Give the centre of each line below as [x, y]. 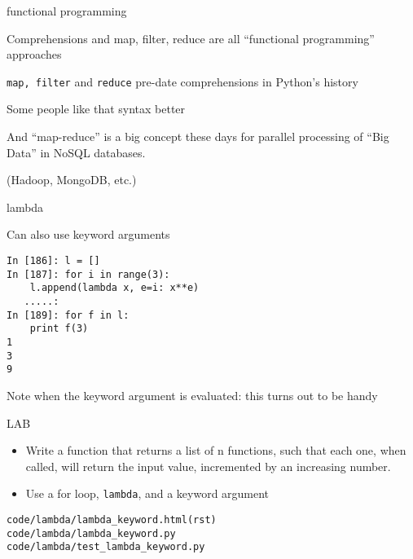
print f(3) [59, 329]
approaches [34, 54]
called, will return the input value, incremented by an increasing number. [208, 466]
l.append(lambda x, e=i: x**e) [114, 288]
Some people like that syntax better [96, 109]
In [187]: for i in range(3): [88, 274]
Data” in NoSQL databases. [76, 152]
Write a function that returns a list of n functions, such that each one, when [216, 450]
